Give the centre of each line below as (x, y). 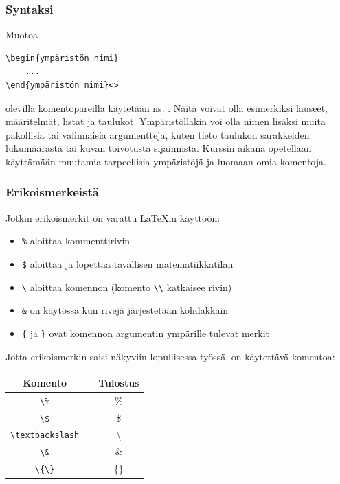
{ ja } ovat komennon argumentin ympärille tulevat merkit (145, 333)
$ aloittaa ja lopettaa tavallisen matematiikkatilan (127, 264)
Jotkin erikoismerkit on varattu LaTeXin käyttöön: (113, 217)
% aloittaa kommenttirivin (76, 241)
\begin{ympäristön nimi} (62, 58)
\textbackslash (45, 436)
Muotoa (22, 35)
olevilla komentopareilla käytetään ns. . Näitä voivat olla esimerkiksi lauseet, (167, 107)
